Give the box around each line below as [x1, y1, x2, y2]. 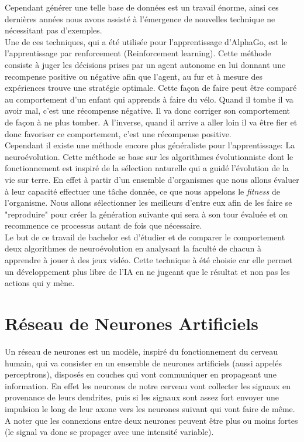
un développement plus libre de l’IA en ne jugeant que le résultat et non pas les [5, 265, 290, 277]
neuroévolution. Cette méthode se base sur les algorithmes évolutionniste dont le [5, 150, 293, 162]
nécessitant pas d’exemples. [5, 24, 102, 36]
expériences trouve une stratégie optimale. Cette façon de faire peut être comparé [5, 81, 297, 94]
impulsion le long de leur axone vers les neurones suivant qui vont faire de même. [5, 402, 295, 414]
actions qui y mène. [5, 277, 75, 289]
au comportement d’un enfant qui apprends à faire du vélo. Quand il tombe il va [5, 93, 293, 105]
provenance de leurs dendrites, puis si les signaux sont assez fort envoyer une [5, 391, 279, 403]
